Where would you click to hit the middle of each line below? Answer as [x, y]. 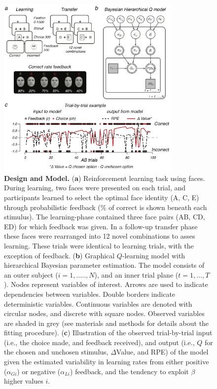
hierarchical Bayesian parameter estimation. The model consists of [104, 265]
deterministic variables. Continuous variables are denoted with [98, 303]
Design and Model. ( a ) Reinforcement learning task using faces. [105, 178]
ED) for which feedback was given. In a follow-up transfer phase [101, 226]
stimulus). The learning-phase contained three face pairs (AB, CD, [105, 217]
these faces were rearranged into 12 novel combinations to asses [100, 236]
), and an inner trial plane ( [136, 274]
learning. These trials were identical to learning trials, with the [99, 245]
